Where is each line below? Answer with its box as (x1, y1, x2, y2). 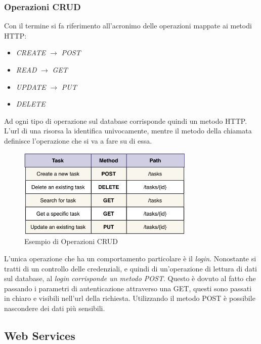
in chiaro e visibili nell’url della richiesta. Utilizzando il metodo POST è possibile (4, 293, 255, 303)
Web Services (4, 327, 75, 343)
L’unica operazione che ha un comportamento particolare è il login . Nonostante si (4, 253, 256, 263)
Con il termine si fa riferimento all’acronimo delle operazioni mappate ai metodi (4, 20, 252, 31)
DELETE (16, 98, 46, 109)
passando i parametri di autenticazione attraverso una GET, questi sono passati (4, 283, 252, 293)
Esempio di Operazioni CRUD (24, 236, 118, 247)
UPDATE (16, 81, 46, 92)
